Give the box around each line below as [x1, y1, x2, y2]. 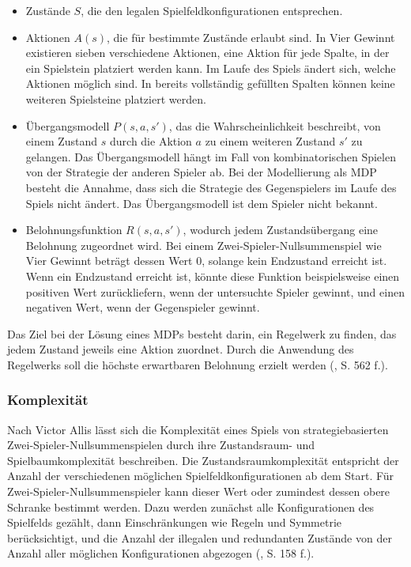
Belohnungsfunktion [25, 221, 123, 238]
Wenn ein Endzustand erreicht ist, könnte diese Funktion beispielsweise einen [25, 267, 400, 284]
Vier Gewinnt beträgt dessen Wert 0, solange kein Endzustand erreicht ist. [25, 252, 387, 269]
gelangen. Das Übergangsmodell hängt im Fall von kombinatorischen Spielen [25, 148, 396, 164]
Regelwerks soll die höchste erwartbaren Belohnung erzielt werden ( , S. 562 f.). [7, 356, 388, 372]
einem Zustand [25, 133, 98, 149]
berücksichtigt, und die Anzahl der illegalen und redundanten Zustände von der [7, 529, 392, 546]
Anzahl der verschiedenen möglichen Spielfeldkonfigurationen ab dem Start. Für [7, 467, 394, 484]
